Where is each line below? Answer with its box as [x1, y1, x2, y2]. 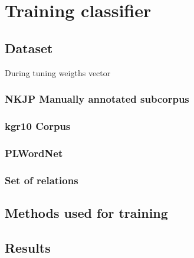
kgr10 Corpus [5, 118, 71, 133]
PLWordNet [5, 145, 63, 160]
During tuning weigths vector [5, 66, 111, 79]
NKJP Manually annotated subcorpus [5, 92, 189, 106]
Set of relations [5, 172, 78, 187]
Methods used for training [5, 203, 168, 221]
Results [5, 238, 51, 256]
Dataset [5, 38, 53, 57]
